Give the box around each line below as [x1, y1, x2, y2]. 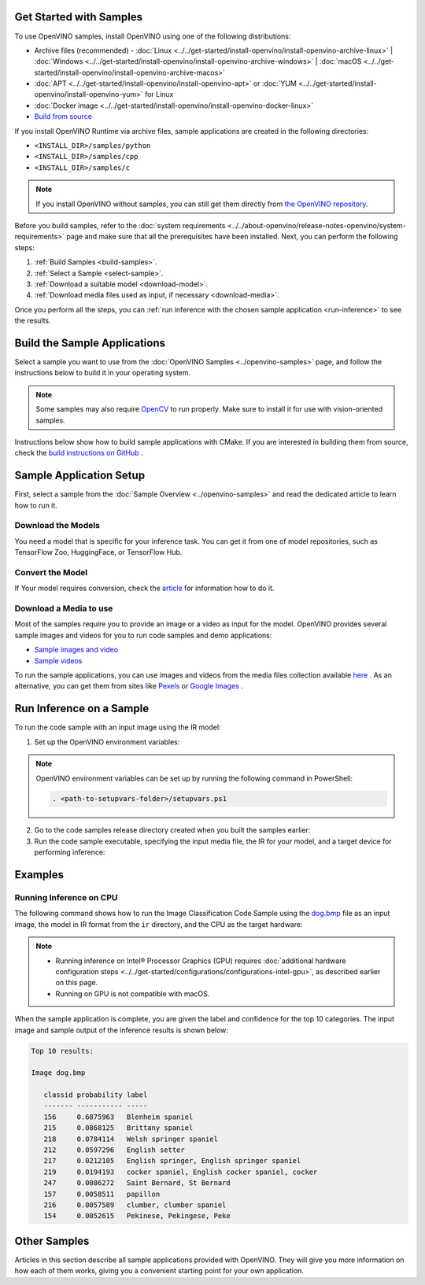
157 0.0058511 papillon [43, 1189, 161, 1198]
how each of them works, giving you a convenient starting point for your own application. [14, 1266, 305, 1276]
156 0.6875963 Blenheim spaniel [43, 1112, 194, 1121]
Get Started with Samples [14, 10, 143, 24]
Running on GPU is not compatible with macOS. [55, 988, 210, 999]
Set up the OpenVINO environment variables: [34, 737, 180, 747]
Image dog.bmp [31, 1069, 86, 1077]
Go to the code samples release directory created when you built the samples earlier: [34, 825, 311, 835]
